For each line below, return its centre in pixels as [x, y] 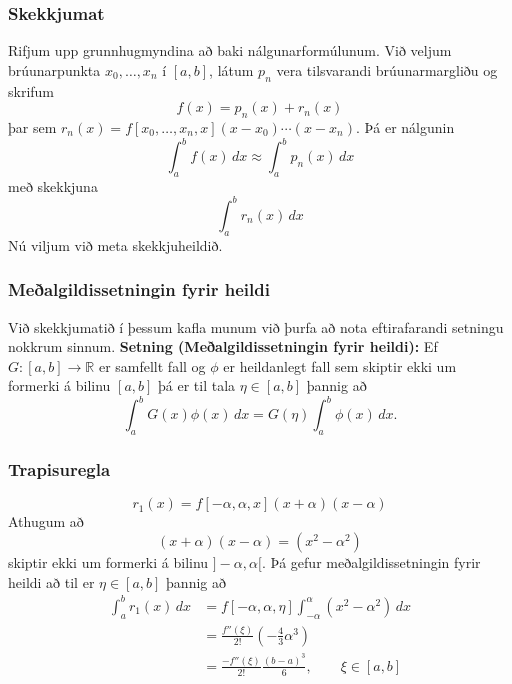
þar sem [32, 127]
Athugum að [46, 521]
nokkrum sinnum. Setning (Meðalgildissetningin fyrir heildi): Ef [223, 346]
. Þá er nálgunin [405, 127]
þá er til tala [197, 385]
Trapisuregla [59, 469]
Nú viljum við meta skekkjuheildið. [115, 244]
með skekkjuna [53, 185]
